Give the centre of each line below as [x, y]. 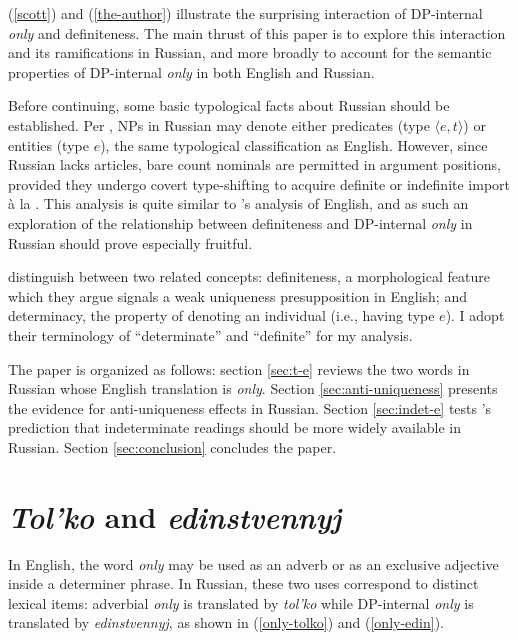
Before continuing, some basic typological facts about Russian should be [229, 105]
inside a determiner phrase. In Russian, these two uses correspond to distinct [243, 583]
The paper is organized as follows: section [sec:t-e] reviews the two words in [239, 368]
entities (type [48, 144]
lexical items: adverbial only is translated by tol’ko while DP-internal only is [241, 602]
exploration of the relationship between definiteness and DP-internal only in [240, 222]
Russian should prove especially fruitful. [130, 242]
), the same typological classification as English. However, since [294, 144]
